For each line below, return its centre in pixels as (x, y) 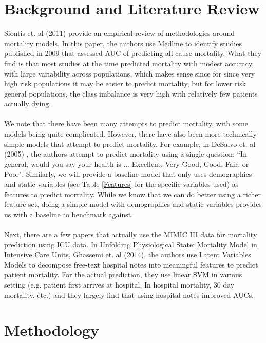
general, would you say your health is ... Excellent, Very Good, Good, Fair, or (127, 164)
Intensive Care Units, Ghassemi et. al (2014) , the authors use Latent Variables (128, 254)
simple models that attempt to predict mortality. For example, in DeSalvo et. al (130, 144)
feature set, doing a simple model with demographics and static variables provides (133, 204)
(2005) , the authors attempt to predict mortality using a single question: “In (126, 154)
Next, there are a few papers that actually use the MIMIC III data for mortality (131, 234)
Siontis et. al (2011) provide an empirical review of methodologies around (120, 33)
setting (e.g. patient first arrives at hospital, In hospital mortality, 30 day (119, 284)
